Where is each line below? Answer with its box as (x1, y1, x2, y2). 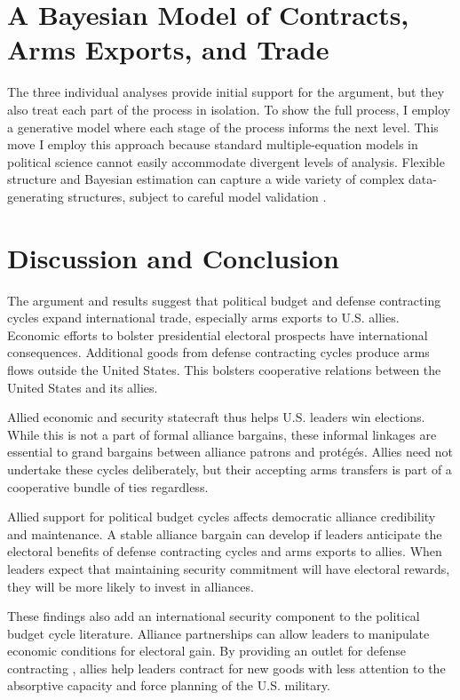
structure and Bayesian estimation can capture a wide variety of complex (7, 170, 405, 188)
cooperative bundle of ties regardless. (7, 477, 209, 496)
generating (7, 187, 64, 205)
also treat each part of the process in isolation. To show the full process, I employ (7, 99, 451, 118)
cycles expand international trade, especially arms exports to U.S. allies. (7, 308, 400, 327)
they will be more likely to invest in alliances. (7, 577, 254, 595)
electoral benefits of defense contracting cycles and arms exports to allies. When (7, 542, 442, 561)
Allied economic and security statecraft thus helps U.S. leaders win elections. (7, 408, 425, 426)
